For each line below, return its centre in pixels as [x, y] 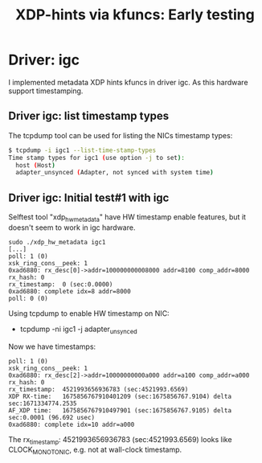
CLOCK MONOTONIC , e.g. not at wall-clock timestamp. [95, 451]
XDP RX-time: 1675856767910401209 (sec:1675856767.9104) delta [120, 396]
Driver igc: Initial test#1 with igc [89, 197]
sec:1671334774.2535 [43, 404]
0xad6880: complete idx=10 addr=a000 [72, 424]
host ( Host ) [36, 165]
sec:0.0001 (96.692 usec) [51, 417]
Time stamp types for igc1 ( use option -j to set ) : [96, 158]
